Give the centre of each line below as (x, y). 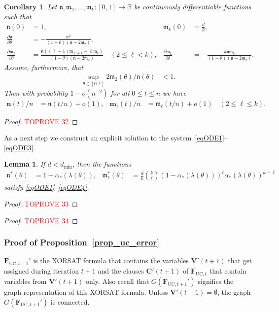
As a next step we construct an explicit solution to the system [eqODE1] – (116, 138)
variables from (25, 281)
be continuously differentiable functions (193, 6)
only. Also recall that (118, 281)
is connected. (70, 301)
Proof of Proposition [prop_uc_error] (82, 242)
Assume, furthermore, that (44, 67)
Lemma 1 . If (25, 164)
